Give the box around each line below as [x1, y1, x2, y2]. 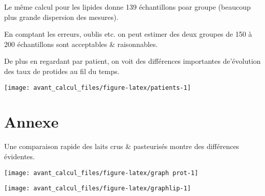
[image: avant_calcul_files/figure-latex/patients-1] [4, 84, 191, 91]
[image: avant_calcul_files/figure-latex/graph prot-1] [4, 169, 198, 177]
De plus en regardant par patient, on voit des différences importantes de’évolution [4, 56, 261, 66]
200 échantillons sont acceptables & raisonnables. [4, 38, 158, 49]
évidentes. [4, 151, 35, 161]
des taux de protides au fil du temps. [4, 65, 120, 76]
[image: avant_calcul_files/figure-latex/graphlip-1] [4, 185, 191, 192]
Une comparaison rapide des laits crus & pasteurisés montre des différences [4, 141, 239, 152]
